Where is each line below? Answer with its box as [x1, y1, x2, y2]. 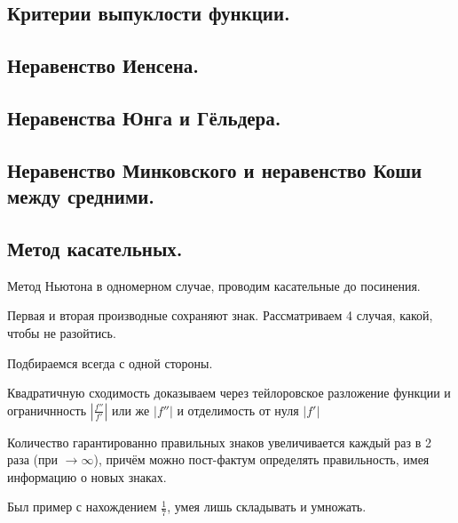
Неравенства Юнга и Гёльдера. [7, 103, 281, 131]
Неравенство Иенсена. [7, 52, 199, 79]
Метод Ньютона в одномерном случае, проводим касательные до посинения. [7, 276, 421, 294]
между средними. [7, 182, 154, 210]
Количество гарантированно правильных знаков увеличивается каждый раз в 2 [7, 432, 431, 451]
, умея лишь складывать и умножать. [167, 497, 367, 516]
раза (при [7, 450, 59, 469]
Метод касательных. [7, 234, 183, 261]
